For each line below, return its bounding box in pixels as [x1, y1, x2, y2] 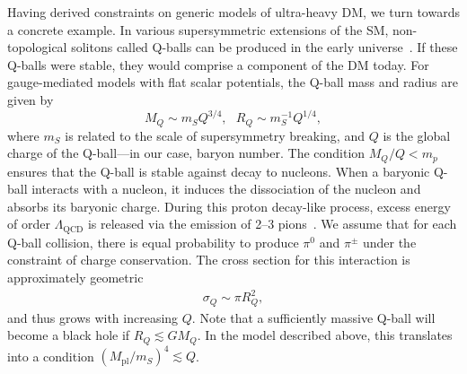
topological [7, 38, 67, 57]
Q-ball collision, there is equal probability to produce [7, 232, 299, 251]
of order [7, 214, 50, 233]
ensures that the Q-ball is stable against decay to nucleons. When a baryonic [7, 161, 430, 180]
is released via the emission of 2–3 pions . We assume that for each [87, 214, 457, 233]
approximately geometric [7, 267, 144, 286]
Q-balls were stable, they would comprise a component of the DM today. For [7, 55, 429, 74]
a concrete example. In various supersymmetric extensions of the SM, [7, 20, 389, 39]
